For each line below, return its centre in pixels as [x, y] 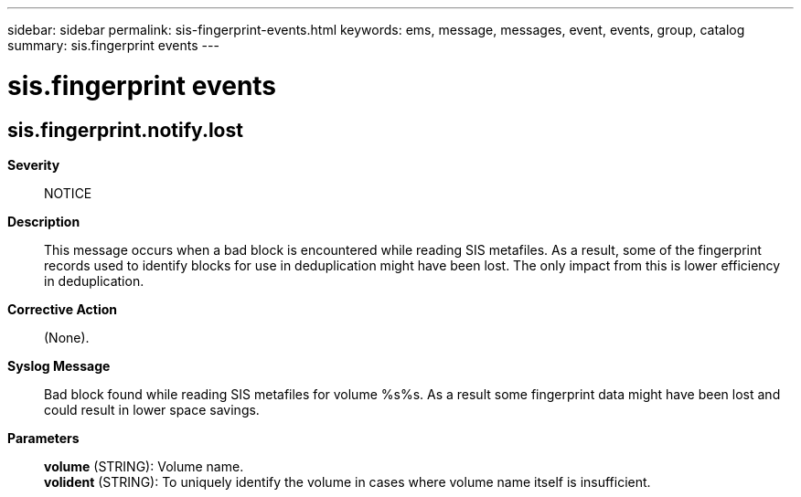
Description [44, 221]
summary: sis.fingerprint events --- [113, 45]
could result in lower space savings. [152, 409]
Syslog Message [59, 365]
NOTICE [68, 193]
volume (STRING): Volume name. [144, 466]
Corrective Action [62, 309]
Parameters [43, 438]
